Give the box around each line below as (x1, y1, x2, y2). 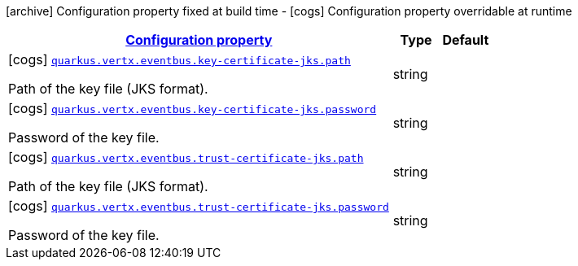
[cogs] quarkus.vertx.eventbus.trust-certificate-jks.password (8, 198, 389, 214)
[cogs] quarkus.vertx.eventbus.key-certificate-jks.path (8, 51, 351, 68)
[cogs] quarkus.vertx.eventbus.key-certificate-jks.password (8, 100, 377, 116)
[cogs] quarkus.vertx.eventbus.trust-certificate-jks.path (8, 149, 364, 165)
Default (442, 32, 489, 48)
